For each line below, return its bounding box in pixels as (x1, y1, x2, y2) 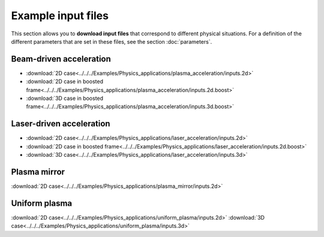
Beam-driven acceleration (11, 54, 111, 64)
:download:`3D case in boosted (26, 95, 104, 102)
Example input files (11, 9, 109, 22)
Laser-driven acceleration (11, 118, 110, 129)
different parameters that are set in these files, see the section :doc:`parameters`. (11, 38, 212, 45)
